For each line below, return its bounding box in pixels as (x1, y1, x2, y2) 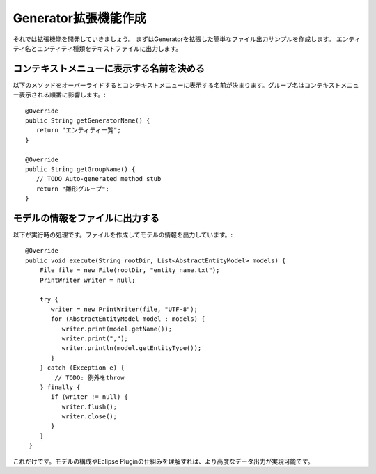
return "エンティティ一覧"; (36, 126, 121, 134)
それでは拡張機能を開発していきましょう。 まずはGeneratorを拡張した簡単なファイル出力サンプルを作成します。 (13, 35, 335, 43)
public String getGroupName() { (25, 165, 136, 173)
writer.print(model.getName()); (61, 324, 173, 333)
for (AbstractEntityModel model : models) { (51, 315, 205, 323)
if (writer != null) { (51, 393, 129, 401)
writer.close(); (61, 413, 118, 420)
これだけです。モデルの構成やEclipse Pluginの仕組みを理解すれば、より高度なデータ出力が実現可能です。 (13, 457, 315, 466)
